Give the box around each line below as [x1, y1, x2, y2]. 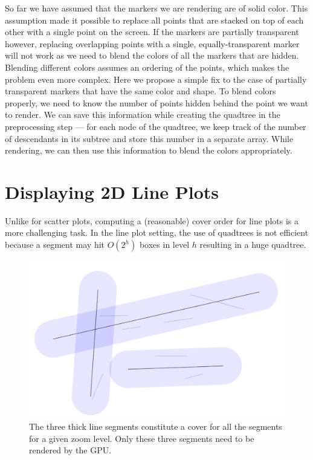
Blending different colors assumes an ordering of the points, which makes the [5, 60, 289, 73]
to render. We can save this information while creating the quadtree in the [5, 108, 280, 121]
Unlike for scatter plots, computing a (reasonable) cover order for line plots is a [5, 214, 298, 227]
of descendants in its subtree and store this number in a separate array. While [5, 132, 294, 144]
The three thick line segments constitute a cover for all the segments [29, 420, 282, 433]
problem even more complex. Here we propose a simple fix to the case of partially [5, 73, 307, 85]
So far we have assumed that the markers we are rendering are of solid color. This [5, 2, 308, 14]
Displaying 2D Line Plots [5, 179, 219, 204]
